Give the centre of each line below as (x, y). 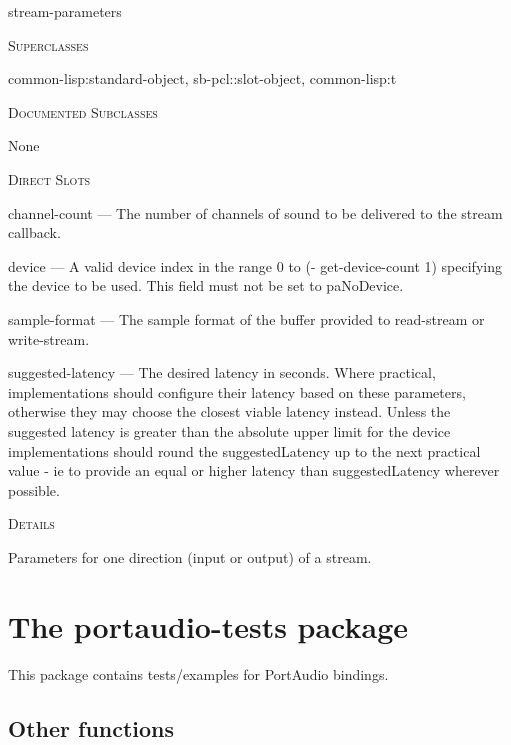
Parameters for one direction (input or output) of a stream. (190, 556)
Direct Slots (49, 178)
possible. (34, 489)
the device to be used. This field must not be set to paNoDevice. (206, 285)
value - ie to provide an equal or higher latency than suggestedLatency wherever (254, 470)
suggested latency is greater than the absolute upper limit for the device (229, 430)
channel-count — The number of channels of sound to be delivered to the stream (255, 212)
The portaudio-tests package (208, 625)
